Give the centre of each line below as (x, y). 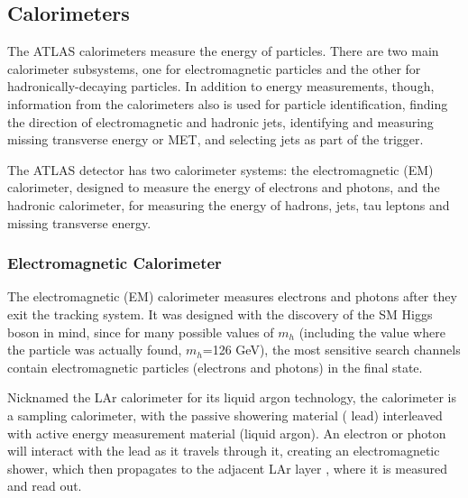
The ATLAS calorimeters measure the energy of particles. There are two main (223, 51)
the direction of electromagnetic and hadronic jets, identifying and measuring (220, 121)
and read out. (45, 486)
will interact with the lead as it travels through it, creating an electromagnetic (224, 451)
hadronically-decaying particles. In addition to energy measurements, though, (221, 86)
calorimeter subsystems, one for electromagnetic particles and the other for (214, 68)
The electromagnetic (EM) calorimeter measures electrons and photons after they (232, 296)
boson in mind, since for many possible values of (141, 332)
